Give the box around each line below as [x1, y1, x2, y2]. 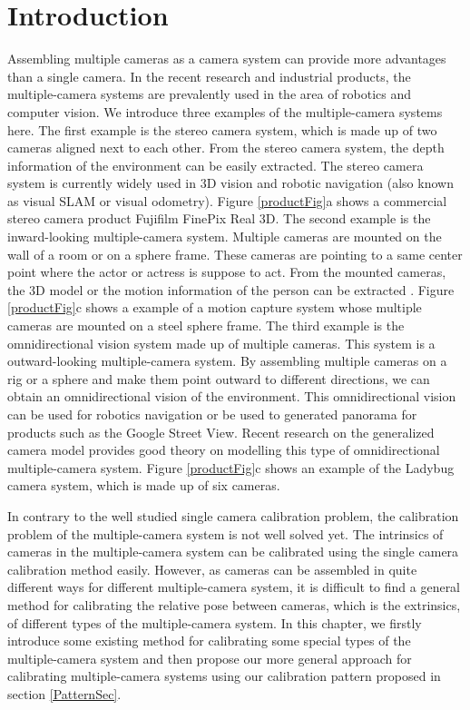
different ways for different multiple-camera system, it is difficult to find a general [7, 577, 461, 597]
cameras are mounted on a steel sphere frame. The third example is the [7, 316, 405, 335]
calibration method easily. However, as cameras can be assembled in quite [7, 559, 417, 578]
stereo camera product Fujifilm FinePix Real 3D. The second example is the [7, 209, 431, 228]
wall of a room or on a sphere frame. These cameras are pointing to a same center [7, 244, 463, 263]
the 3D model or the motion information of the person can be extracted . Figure [7, 280, 455, 299]
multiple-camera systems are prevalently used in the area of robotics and [7, 84, 412, 104]
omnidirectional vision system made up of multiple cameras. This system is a [7, 333, 436, 352]
